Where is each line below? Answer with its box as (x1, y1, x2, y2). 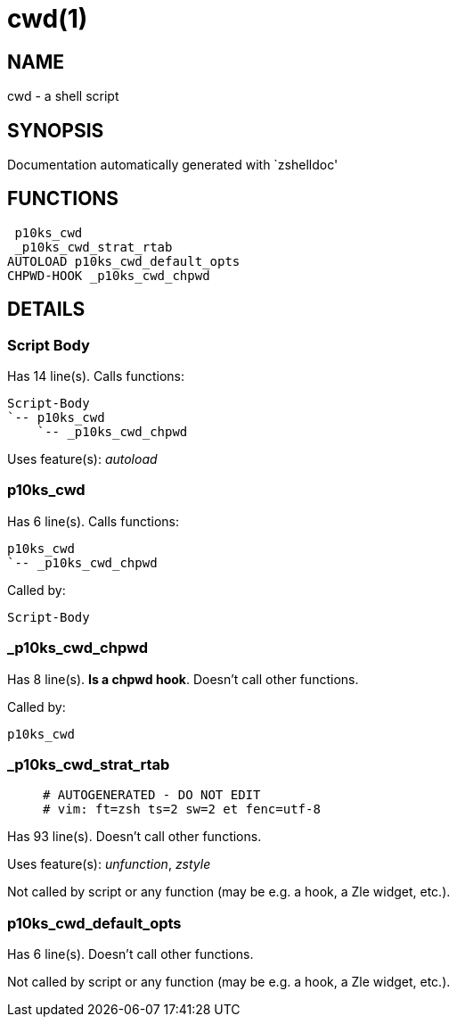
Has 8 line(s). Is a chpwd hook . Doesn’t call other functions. (7, 671, 359, 687)
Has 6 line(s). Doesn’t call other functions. (7, 946, 254, 962)
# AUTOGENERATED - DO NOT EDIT (43, 788, 261, 803)
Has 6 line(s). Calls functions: (7, 513, 179, 529)
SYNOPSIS (7, 119, 104, 142)
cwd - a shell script (7, 88, 119, 104)
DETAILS (7, 298, 86, 321)
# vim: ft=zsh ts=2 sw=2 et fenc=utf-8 (43, 802, 321, 817)
